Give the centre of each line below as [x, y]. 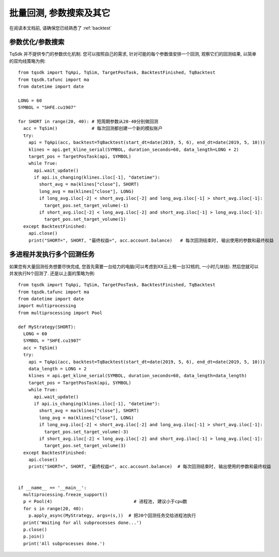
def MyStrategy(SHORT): [47, 327]
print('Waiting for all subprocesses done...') [83, 523]
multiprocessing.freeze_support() [65, 495]
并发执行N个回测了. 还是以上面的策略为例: [52, 273]
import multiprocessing [47, 306]
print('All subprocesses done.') [64, 544]
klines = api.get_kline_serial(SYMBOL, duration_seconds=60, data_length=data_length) [138, 376]
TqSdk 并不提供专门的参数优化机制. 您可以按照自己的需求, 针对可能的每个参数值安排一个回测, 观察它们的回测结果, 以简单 [133, 54]
